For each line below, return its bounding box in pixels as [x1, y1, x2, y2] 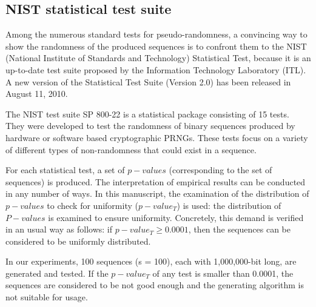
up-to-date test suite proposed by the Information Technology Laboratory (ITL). [5, 63, 306, 76]
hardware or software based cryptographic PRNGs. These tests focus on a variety [5, 131, 308, 144]
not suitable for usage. [5, 291, 88, 303]
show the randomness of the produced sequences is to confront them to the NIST [5, 39, 307, 52]
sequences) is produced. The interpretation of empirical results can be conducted [5, 175, 306, 188]
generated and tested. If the [5, 266, 109, 279]
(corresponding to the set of [169, 163, 272, 176]
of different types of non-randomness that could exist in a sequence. [5, 143, 257, 156]
